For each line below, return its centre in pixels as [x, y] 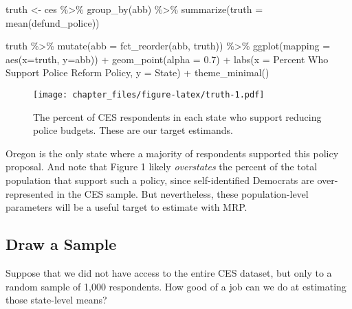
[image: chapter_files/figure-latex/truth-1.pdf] [149, 94]
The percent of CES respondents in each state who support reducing [177, 116]
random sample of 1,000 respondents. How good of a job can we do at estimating [176, 286]
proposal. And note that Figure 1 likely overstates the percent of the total [162, 167]
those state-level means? [56, 300]
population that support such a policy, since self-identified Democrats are [160, 180]
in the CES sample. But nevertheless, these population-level [183, 193]
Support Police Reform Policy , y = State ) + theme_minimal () [137, 72]
